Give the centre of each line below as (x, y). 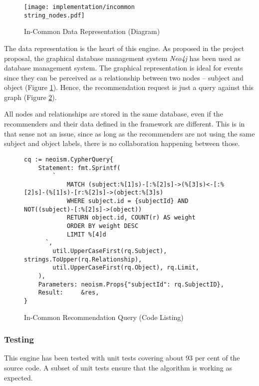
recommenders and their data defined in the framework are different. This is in (125, 124)
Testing (19, 339)
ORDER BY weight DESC (103, 226)
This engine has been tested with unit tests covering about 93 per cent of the (122, 358)
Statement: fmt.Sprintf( (79, 168)
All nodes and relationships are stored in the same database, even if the (114, 114)
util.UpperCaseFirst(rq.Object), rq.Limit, (126, 268)
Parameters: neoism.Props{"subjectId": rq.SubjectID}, (131, 284)
